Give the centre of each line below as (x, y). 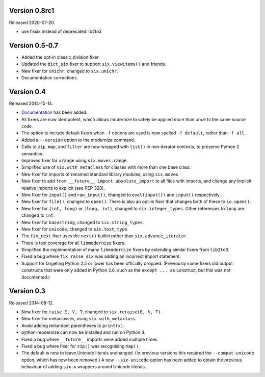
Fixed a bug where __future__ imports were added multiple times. (90, 339)
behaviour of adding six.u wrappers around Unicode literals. (84, 367)
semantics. (32, 153)
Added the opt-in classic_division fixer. (61, 57)
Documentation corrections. (50, 77)
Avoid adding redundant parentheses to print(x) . (73, 326)
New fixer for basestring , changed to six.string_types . (83, 222)
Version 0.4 (27, 91)
